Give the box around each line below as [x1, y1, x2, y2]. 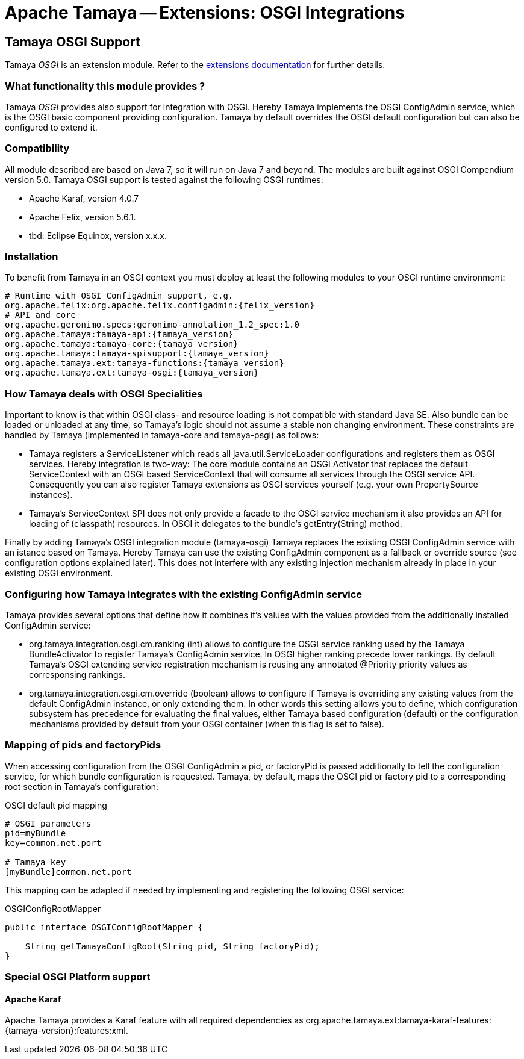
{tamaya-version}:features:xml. [5, 1025, 128, 1036]
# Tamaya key [5, 857, 66, 867]
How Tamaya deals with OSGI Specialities [5, 387, 203, 400]
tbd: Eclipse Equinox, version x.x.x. [29, 230, 167, 241]
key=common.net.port [5, 837, 102, 848]
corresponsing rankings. [29, 669, 126, 680]
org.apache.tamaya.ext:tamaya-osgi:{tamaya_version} [5, 368, 259, 378]
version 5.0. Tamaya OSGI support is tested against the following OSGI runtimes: [5, 174, 323, 185]
